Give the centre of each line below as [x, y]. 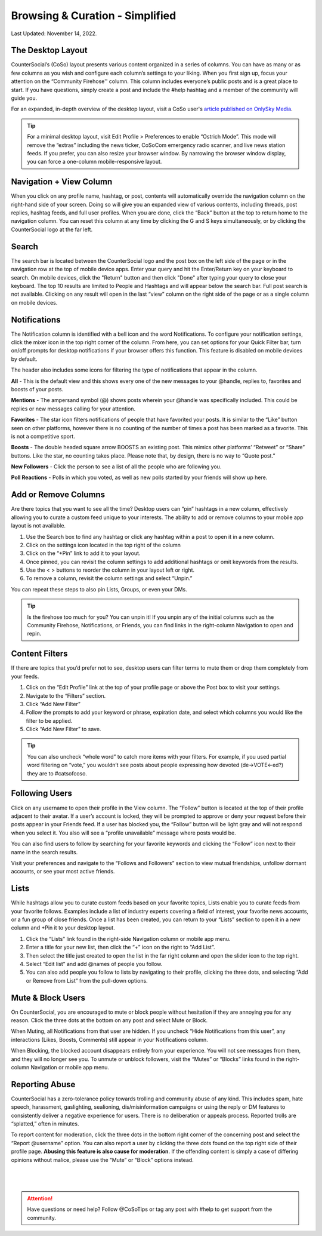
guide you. [24, 98]
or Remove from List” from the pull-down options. [87, 980]
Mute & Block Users [48, 998]
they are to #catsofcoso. [57, 773]
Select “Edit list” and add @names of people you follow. [94, 964]
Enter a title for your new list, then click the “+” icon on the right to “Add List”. [120, 947]
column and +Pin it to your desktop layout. [63, 928]
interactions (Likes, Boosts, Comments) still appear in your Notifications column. [109, 1039]
